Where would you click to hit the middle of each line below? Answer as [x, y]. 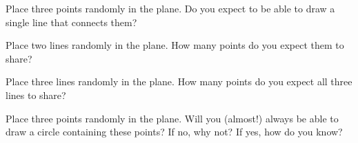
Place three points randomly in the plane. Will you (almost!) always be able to [172, 118]
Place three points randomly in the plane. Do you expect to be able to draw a [170, 8]
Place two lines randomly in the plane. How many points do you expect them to [175, 45]
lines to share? [36, 95]
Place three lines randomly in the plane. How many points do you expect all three [179, 81]
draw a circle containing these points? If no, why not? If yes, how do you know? [174, 132]
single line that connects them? [71, 22]
